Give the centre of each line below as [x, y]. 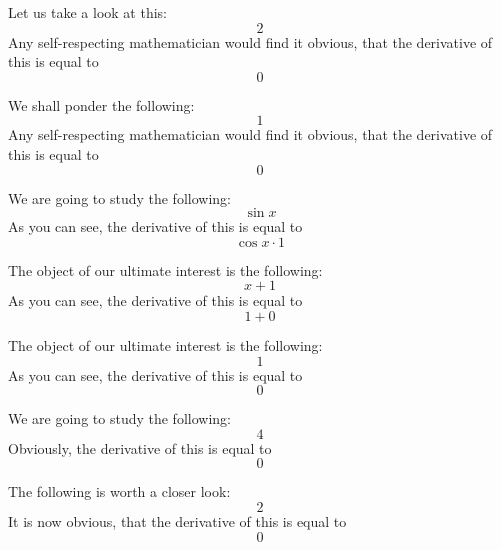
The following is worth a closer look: [119, 491]
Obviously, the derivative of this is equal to [140, 447]
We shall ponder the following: [101, 104]
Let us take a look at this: [87, 12]
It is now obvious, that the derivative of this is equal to [177, 520]
